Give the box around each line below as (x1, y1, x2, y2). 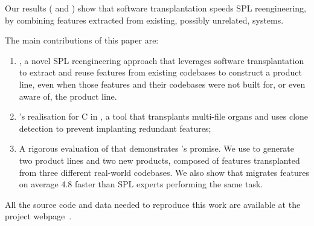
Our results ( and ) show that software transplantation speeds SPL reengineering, (5, 2, 306, 14)
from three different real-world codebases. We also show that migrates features (19, 166, 309, 178)
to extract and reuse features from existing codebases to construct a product (19, 66, 302, 79)
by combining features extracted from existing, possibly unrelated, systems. (5, 13, 284, 26)
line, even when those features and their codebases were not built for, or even (19, 77, 306, 90)
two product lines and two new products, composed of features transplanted (19, 153, 300, 166)
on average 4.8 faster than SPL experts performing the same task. (19, 178, 263, 190)
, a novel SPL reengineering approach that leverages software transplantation (19, 54, 304, 66)
